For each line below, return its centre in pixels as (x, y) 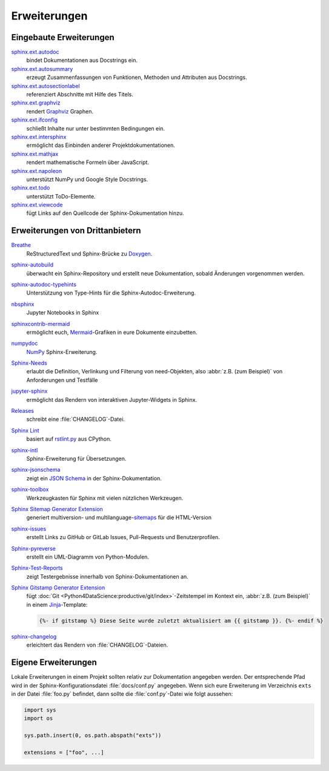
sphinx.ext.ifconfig (34, 120)
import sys (40, 710)
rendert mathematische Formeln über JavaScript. (88, 162)
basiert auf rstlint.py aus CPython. (69, 439)
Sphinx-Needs (29, 363)
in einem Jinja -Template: (57, 605)
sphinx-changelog (34, 636)
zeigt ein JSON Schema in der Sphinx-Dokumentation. (94, 478)
